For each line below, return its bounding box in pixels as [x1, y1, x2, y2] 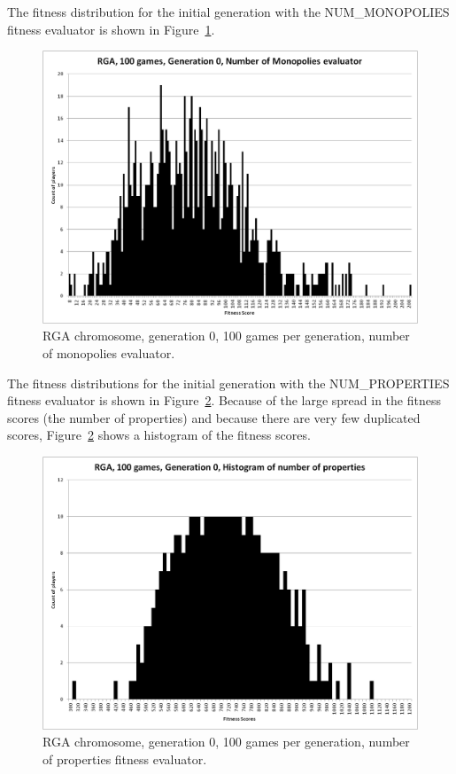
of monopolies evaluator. [43, 344, 175, 363]
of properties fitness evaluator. [43, 749, 207, 768]
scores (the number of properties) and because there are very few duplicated [7, 408, 421, 426]
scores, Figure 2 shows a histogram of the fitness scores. [7, 426, 311, 444]
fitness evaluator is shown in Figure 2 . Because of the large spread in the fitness [7, 391, 441, 410]
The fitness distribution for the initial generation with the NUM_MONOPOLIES [7, 3, 450, 20]
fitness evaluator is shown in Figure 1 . [7, 20, 215, 38]
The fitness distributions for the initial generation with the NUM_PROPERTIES [7, 373, 450, 392]
